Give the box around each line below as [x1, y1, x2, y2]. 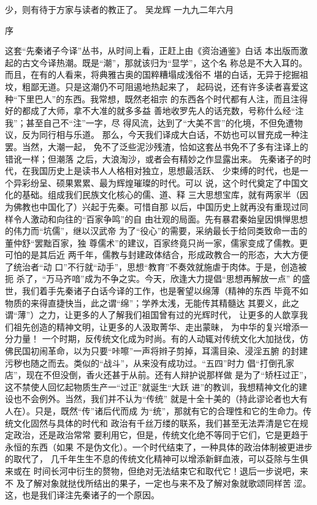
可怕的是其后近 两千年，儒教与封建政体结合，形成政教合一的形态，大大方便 [5, 248, 308, 261]
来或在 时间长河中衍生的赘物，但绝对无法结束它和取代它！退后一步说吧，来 [5, 464, 308, 477]
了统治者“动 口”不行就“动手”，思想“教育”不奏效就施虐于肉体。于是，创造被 [5, 260, 307, 273]
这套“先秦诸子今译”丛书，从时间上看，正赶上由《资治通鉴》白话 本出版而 [5, 44, 299, 57]
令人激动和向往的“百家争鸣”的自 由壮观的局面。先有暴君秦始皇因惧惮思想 [13, 212, 308, 225]
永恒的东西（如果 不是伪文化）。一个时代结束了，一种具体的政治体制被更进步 [5, 440, 313, 453]
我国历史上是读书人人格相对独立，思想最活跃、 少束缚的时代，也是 [30, 164, 300, 177]
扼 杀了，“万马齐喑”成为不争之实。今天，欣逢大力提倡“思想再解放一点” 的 [5, 272, 302, 285]
